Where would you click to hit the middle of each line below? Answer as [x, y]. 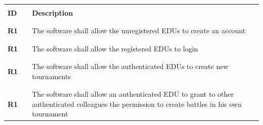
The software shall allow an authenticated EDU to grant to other [133, 93]
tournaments [51, 76]
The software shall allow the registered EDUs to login [115, 48]
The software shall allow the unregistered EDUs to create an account [139, 30]
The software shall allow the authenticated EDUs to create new [130, 66]
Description [53, 13]
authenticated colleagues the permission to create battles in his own [137, 104]
